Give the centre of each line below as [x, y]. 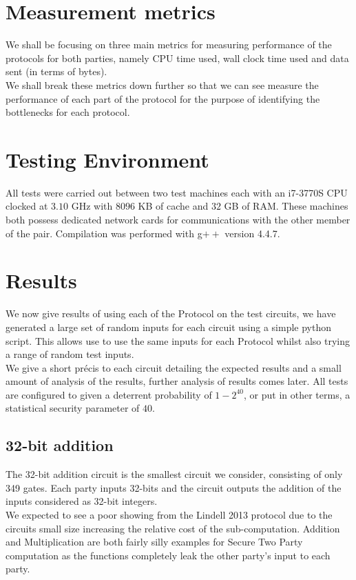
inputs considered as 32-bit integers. [82, 501]
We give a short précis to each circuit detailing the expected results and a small [174, 367]
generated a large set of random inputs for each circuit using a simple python [169, 327]
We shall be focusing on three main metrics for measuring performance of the [169, 44]
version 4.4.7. [252, 233]
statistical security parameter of [73, 408]
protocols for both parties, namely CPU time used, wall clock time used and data [177, 58]
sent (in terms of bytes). [56, 71]
